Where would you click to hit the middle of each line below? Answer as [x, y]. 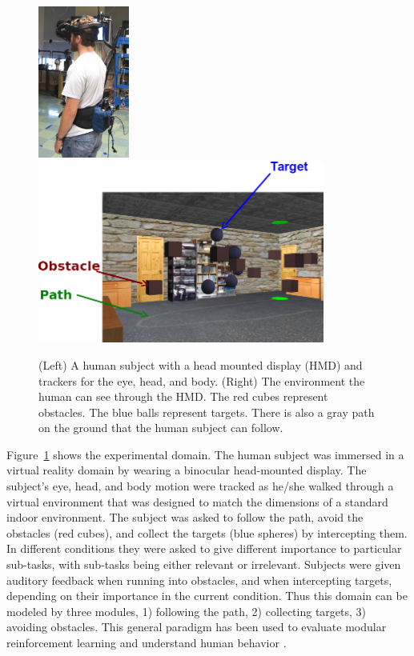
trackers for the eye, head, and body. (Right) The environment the [202, 380]
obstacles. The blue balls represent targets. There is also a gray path [207, 412]
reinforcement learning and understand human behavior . [147, 643]
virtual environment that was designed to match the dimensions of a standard [197, 501]
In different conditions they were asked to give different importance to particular [204, 548]
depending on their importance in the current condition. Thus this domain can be [207, 596]
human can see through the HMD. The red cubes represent [183, 396]
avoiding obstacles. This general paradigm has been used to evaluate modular [197, 627]
